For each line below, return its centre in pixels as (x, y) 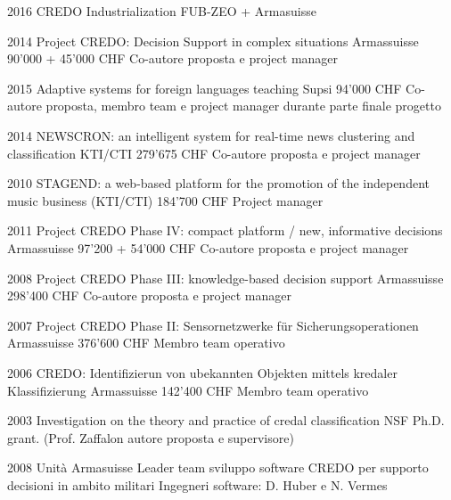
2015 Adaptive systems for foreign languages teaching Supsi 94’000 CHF (205, 88)
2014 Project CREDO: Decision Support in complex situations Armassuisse (213, 41)
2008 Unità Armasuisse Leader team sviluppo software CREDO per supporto (218, 467)
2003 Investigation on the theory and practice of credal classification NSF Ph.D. (226, 420)
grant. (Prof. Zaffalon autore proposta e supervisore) (151, 437)
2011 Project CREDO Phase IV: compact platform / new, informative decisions (225, 230)
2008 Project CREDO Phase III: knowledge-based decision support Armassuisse (225, 278)
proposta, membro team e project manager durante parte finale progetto (243, 106)
